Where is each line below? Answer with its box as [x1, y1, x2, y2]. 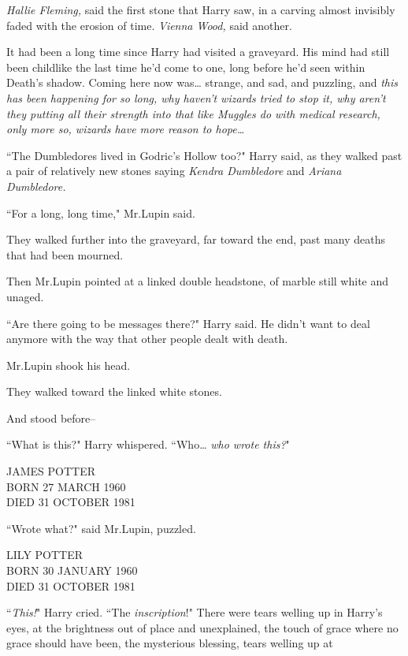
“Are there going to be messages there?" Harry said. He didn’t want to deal [6, 315, 370, 331]
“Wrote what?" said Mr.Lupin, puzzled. [6, 520, 196, 536]
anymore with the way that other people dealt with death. [6, 330, 288, 347]
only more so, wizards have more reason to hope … [6, 121, 245, 137]
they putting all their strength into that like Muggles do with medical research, [6, 105, 380, 121]
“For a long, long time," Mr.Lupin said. [6, 204, 195, 221]
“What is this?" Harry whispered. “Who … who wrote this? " [6, 436, 290, 453]
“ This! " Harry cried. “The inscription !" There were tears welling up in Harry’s [6, 604, 383, 621]
